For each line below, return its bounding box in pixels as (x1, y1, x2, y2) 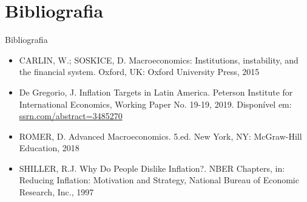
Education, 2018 (19, 142, 79, 154)
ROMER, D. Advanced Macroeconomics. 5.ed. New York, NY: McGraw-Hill (19, 129, 302, 142)
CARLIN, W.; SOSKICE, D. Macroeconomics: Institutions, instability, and (19, 53, 299, 66)
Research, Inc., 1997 (19, 186, 94, 198)
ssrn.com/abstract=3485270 (19, 109, 123, 122)
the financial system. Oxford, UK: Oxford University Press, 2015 (19, 65, 260, 78)
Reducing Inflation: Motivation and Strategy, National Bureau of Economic (19, 174, 299, 186)
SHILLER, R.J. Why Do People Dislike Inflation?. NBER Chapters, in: (19, 161, 285, 174)
